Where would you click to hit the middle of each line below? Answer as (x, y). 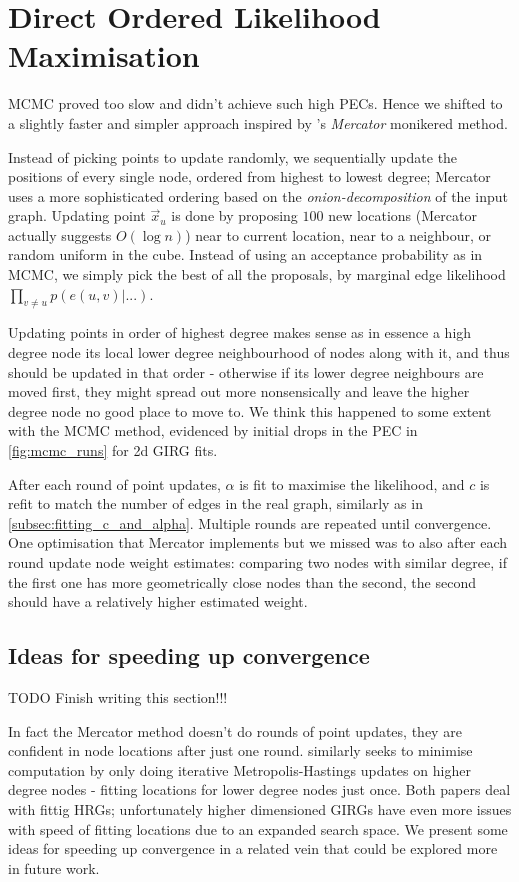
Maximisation (104, 55)
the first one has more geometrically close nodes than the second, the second (242, 581)
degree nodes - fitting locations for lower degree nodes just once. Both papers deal (259, 789)
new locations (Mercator (402, 215)
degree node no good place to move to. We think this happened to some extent (250, 410)
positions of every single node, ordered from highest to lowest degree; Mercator (249, 176)
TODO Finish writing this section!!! (118, 696)
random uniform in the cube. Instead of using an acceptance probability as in (245, 254)
